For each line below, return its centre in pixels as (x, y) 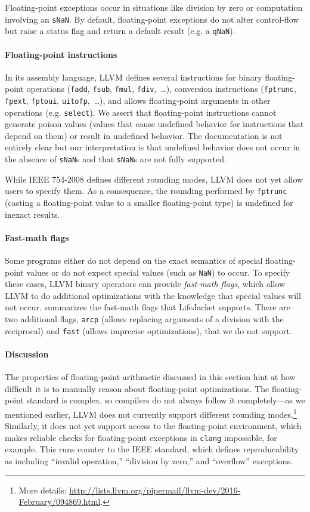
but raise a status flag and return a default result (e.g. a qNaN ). (120, 31)
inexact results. (32, 214)
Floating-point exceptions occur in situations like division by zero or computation (154, 7)
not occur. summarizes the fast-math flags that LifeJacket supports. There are (148, 307)
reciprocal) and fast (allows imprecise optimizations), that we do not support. (148, 330)
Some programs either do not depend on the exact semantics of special (134, 260)
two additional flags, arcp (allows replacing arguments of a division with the (144, 318)
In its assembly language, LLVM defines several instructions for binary (134, 77)
